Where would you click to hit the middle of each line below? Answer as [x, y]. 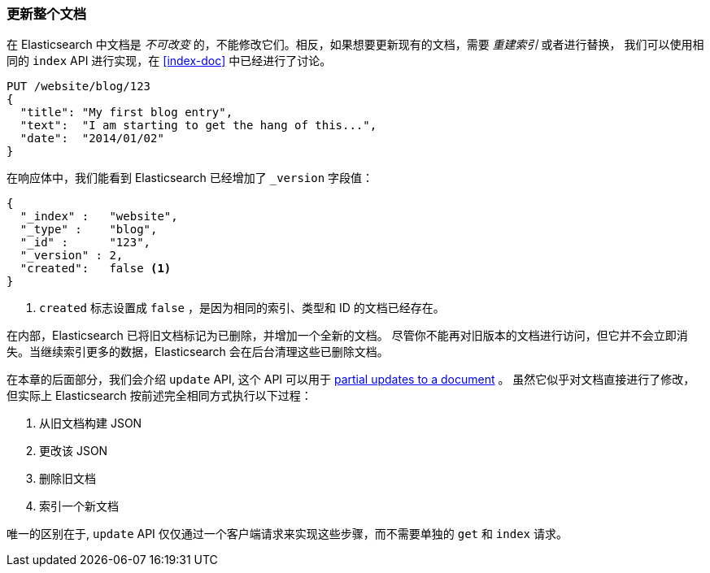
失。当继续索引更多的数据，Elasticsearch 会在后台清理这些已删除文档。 [198, 352]
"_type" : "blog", [89, 230]
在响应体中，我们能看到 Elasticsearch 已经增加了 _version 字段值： [190, 178]
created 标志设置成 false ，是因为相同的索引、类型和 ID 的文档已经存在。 [242, 308]
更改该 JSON [74, 451]
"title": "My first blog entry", [126, 113]
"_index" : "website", [99, 217]
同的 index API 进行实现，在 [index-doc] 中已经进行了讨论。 [169, 61]
